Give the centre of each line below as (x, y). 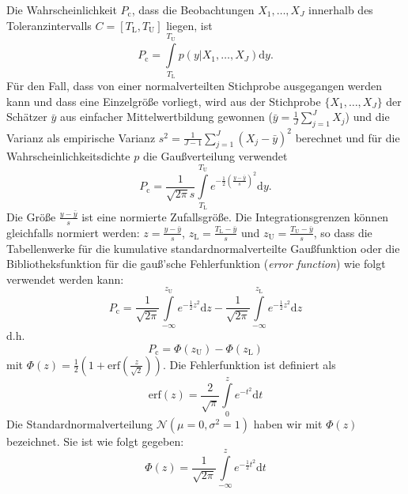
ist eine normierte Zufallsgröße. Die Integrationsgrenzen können (235, 216)
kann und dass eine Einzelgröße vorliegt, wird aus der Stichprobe (164, 101)
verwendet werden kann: (65, 279)
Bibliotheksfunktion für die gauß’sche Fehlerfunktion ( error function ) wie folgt (196, 264)
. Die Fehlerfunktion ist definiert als (249, 364)
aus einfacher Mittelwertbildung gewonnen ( (166, 117)
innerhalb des (341, 9)
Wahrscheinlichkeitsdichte (68, 156)
